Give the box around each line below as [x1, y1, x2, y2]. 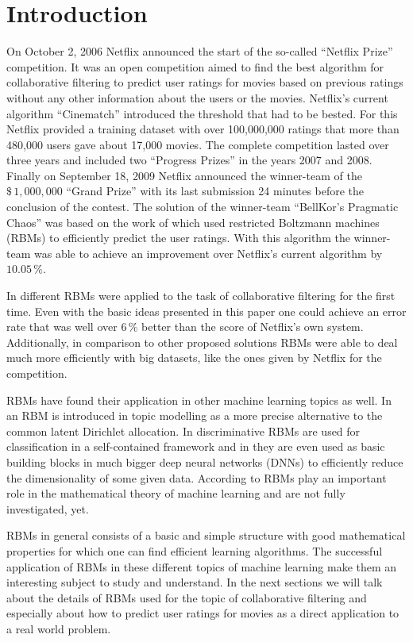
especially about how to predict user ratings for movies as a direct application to [6, 605, 399, 621]
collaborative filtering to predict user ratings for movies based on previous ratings [6, 74, 403, 90]
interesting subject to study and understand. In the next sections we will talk [6, 574, 383, 590]
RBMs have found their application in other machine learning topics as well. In [6, 391, 392, 408]
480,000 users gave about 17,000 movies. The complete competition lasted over [6, 136, 389, 152]
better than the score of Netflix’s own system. [141, 318, 364, 335]
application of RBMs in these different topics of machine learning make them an [6, 558, 397, 575]
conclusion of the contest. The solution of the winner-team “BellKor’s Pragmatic [6, 198, 399, 215]
